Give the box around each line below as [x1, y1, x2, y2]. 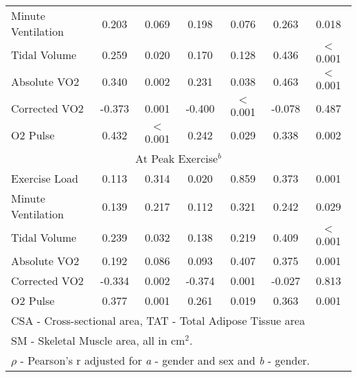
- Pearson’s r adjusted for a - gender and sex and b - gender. [20, 352, 310, 368]
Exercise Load [11, 170, 78, 186]
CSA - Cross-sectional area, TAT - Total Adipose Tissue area [11, 312, 306, 328]
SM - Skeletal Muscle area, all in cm [11, 332, 185, 348]
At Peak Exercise [135, 150, 218, 166]
